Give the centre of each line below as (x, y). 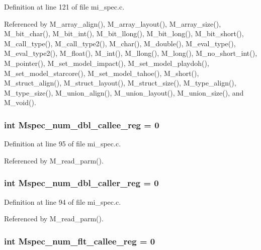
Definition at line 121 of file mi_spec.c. (64, 7)
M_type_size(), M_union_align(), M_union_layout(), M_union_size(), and (124, 92)
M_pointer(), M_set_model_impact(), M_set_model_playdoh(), (107, 63)
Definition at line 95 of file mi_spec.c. (63, 144)
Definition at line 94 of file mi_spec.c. (63, 201)
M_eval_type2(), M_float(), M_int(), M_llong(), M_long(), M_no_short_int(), (131, 53)
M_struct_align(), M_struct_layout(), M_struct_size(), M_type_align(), (120, 83)
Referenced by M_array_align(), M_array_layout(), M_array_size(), (113, 23)
